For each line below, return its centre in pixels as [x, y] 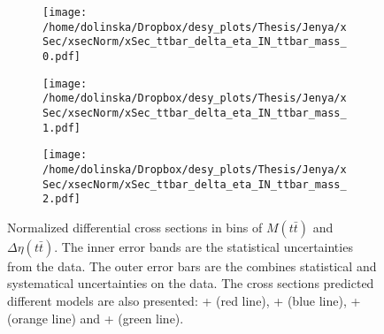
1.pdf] [61, 128]
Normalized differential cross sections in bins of [135, 227]
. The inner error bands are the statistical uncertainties [204, 246]
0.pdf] [61, 56]
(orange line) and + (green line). [96, 318]
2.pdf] [61, 199]
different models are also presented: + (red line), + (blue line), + [184, 301]
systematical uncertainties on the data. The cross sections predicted [191, 283]
